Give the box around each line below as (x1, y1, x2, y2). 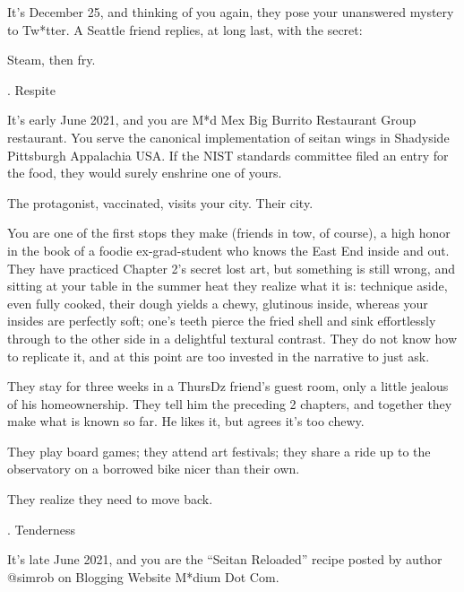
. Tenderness (7, 519, 76, 538)
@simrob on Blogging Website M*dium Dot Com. (7, 567, 279, 586)
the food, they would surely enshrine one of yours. (7, 163, 282, 182)
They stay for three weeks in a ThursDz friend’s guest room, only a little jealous (7, 377, 449, 396)
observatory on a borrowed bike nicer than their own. (7, 459, 300, 478)
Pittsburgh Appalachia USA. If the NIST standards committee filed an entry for (7, 145, 449, 164)
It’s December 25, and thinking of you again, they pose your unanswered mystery (7, 3, 454, 21)
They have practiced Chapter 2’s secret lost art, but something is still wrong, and (7, 258, 455, 277)
